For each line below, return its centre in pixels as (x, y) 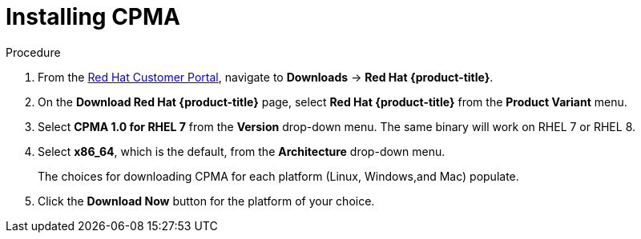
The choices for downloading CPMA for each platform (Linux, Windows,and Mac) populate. (278, 176)
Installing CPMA (93, 17)
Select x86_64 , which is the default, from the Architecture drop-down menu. (242, 151)
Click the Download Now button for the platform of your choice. (206, 201)
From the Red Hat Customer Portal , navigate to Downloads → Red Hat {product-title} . (266, 77)
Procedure (33, 52)
